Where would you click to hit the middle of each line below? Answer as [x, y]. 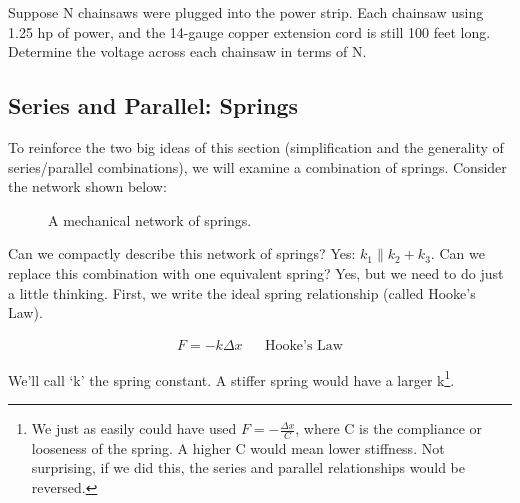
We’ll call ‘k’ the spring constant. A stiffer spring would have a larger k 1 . [231, 378]
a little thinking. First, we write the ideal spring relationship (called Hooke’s [242, 292]
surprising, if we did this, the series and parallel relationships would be [248, 467]
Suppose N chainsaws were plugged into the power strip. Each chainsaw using [246, 12]
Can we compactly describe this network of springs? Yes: [182, 253]
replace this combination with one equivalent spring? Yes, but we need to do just [256, 272]
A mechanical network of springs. [150, 219]
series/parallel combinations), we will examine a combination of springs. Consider [257, 166]
